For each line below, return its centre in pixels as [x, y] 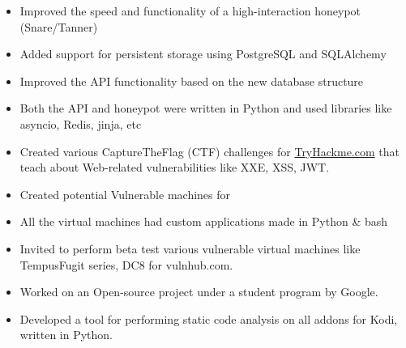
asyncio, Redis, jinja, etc [81, 123]
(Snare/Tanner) [59, 26]
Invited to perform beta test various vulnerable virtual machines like [190, 248]
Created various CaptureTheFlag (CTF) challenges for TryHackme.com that [209, 151]
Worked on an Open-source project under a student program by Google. [199, 292]
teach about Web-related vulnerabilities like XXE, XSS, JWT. [175, 167]
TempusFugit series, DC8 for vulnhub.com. [126, 264]
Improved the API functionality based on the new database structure [192, 81]
